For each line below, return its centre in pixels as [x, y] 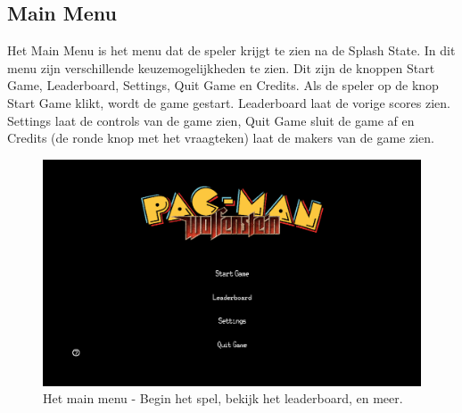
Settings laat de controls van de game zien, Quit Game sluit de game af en [211, 120]
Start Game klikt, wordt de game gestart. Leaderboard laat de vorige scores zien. [229, 102]
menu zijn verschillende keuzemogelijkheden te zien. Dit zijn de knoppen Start [221, 67]
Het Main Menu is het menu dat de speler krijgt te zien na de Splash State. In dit [231, 50]
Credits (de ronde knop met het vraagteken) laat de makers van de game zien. [221, 138]
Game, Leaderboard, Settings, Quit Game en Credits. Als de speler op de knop [223, 85]
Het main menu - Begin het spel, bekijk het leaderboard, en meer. [223, 398]
